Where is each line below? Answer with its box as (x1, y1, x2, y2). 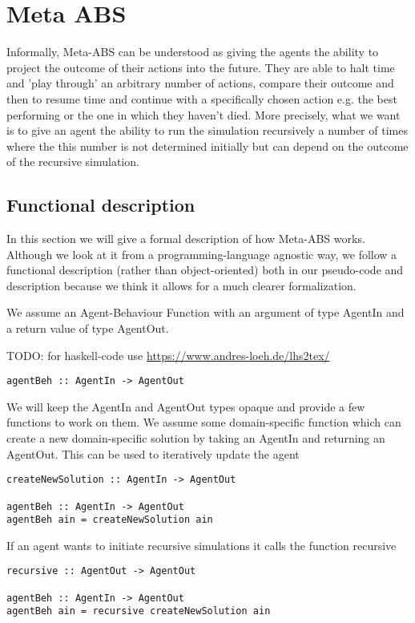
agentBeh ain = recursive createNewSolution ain (6, 605, 271, 617)
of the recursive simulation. (6, 153, 139, 170)
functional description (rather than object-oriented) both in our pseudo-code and (6, 261, 404, 278)
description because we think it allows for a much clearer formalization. (6, 277, 357, 293)
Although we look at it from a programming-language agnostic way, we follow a (6, 245, 397, 262)
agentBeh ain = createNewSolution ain (6, 514, 213, 526)
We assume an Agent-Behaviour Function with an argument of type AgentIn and (6, 304, 405, 321)
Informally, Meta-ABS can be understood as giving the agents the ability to (6, 43, 379, 60)
